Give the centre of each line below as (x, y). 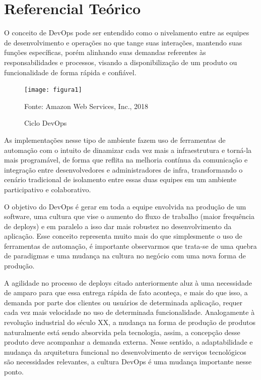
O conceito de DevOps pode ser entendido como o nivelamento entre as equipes (127, 33)
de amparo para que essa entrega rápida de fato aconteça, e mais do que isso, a (126, 292)
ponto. (14, 371)
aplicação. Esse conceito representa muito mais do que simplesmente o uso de (123, 236)
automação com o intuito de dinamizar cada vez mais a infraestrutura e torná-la (128, 150)
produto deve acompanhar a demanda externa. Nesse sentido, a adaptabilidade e (128, 342)
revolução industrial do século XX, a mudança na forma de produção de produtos (130, 322)
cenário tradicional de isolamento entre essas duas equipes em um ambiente (120, 179)
